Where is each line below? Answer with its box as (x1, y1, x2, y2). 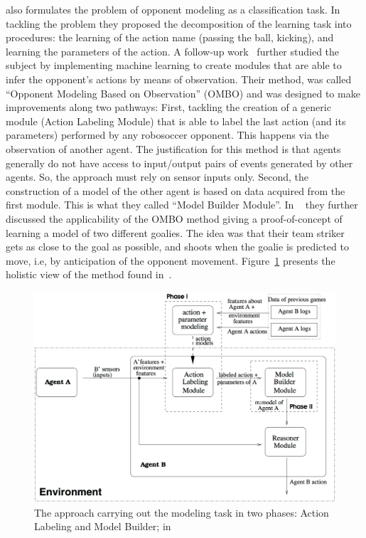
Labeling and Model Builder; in (34, 519, 171, 534)
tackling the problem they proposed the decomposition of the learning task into (6, 16, 352, 31)
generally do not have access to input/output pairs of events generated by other (6, 155, 353, 170)
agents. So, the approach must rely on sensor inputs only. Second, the (6, 169, 308, 184)
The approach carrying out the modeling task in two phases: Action (34, 505, 329, 519)
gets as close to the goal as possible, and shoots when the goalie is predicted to (6, 239, 349, 254)
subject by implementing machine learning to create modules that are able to (6, 58, 342, 73)
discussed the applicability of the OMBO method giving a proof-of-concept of (6, 211, 343, 226)
